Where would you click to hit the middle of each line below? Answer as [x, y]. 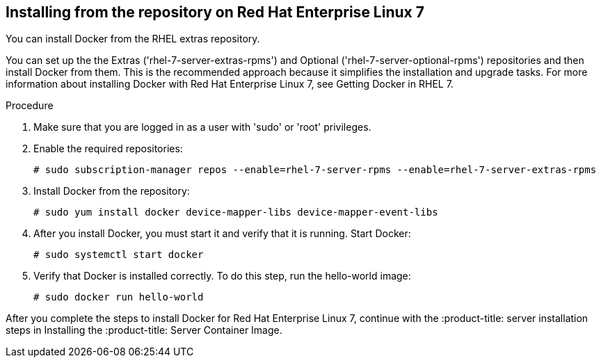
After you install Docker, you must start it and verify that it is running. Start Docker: [222, 234]
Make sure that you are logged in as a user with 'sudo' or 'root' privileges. [202, 127]
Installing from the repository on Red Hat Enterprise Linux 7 [215, 12]
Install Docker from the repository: [112, 191]
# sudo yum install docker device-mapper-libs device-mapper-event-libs [236, 212]
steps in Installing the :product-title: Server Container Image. [144, 330]
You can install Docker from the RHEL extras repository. [133, 39]
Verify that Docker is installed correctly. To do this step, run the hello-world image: [222, 276]
